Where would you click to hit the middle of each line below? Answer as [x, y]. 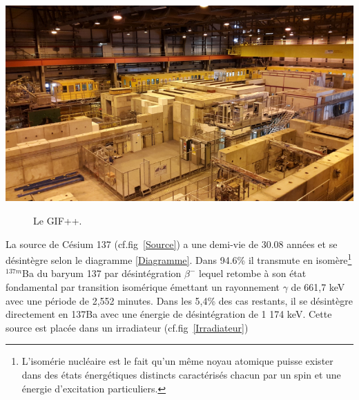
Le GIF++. [58, 221]
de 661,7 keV [318, 287]
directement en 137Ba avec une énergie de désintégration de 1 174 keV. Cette [169, 314]
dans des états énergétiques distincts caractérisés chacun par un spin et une [181, 375]
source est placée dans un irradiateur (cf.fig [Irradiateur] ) [127, 327]
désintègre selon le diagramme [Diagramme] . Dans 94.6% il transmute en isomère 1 [179, 259]
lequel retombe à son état [253, 273]
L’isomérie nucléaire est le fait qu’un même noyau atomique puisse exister [177, 361]
